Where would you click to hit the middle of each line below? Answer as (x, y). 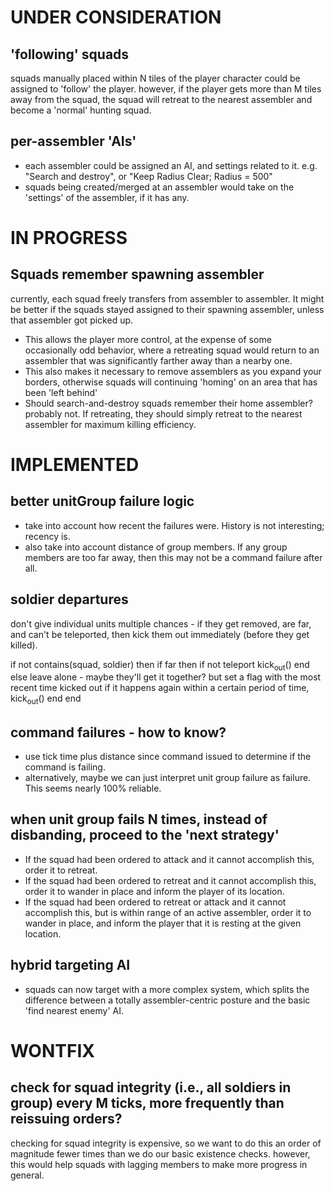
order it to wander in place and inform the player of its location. (154, 891)
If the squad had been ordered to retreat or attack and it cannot (155, 902)
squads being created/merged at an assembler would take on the (159, 187)
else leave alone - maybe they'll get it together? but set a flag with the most (166, 677)
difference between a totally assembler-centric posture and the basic (167, 1000)
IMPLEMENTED (75, 465)
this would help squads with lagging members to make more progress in (159, 1164)
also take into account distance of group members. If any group (156, 547)
